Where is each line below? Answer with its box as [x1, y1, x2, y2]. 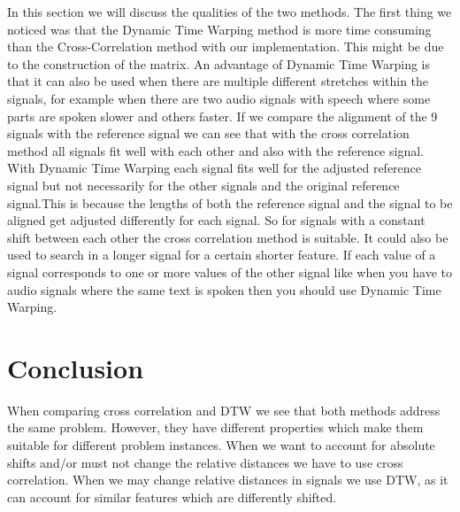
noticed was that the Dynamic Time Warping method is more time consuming [7, 19, 432, 38]
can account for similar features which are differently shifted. [7, 487, 337, 506]
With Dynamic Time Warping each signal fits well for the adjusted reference [7, 159, 422, 177]
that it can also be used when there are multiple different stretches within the [7, 72, 429, 90]
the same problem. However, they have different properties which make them [7, 418, 424, 437]
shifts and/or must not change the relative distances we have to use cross [7, 453, 403, 471]
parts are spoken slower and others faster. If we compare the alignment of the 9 [7, 106, 438, 125]
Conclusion [7, 349, 144, 385]
